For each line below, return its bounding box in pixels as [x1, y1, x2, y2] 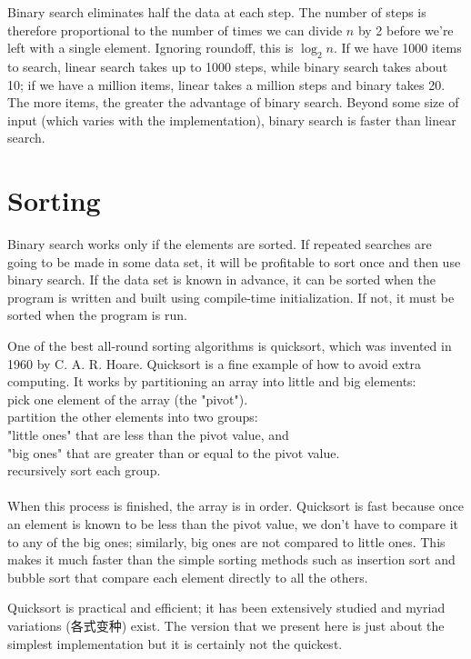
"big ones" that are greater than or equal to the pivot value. [7, 443, 340, 462]
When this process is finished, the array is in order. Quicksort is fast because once [7, 496, 464, 515]
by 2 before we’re [357, 20, 454, 39]
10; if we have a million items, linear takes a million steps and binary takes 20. [7, 75, 446, 94]
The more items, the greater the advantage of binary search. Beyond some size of [7, 93, 459, 112]
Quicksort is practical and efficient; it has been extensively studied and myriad [7, 598, 446, 617]
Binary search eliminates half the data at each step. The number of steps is [7, 3, 426, 21]
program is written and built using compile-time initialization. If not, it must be [7, 287, 455, 306]
